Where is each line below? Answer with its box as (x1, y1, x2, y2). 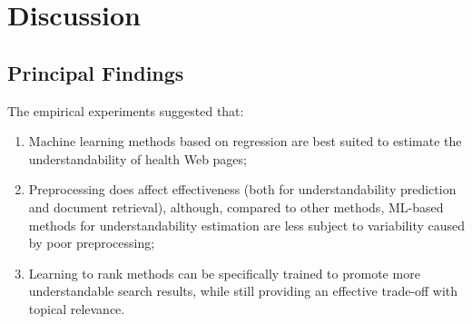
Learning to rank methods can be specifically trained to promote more (28, 263, 420, 282)
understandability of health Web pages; (28, 149, 247, 168)
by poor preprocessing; (28, 233, 155, 252)
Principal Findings (7, 58, 184, 86)
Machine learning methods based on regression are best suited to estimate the (28, 132, 462, 151)
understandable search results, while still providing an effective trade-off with (28, 281, 458, 300)
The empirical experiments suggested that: (7, 101, 244, 120)
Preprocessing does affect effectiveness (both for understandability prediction (28, 180, 457, 199)
